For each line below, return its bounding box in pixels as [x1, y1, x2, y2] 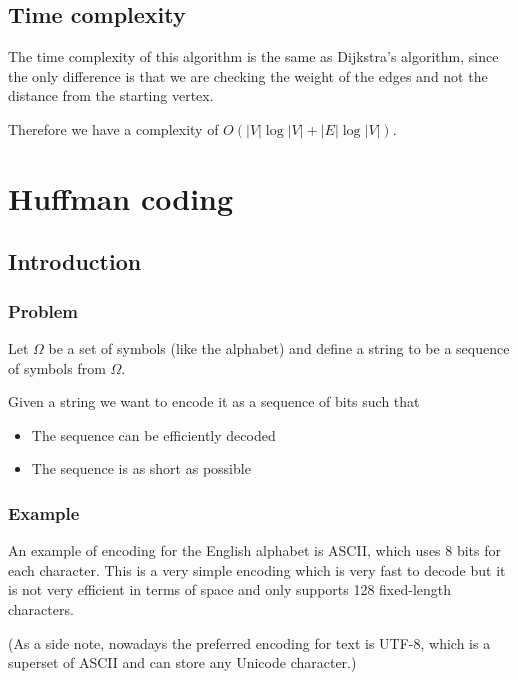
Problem [8, 298, 78, 323]
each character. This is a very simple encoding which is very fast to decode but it [8, 559, 506, 580]
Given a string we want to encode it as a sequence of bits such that [8, 391, 420, 412]
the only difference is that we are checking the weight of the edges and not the [8, 65, 488, 86]
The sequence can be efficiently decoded [31, 424, 276, 445]
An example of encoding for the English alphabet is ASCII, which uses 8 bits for [8, 540, 502, 561]
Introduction [8, 246, 142, 277]
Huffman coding [8, 177, 234, 218]
